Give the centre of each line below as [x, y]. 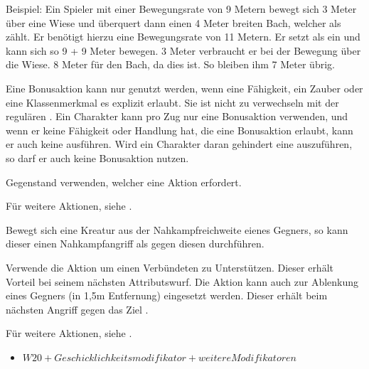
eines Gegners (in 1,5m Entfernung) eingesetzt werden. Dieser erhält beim [167, 295]
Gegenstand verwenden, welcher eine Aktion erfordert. [124, 182]
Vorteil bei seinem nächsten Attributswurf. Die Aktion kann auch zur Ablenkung [182, 281]
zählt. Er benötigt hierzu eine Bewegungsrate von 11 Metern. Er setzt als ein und [183, 37]
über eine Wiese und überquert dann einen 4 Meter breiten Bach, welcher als [173, 22]
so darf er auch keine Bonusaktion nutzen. [97, 157]
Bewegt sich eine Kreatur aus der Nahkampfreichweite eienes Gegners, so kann [177, 229]
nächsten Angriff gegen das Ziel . [77, 309]
